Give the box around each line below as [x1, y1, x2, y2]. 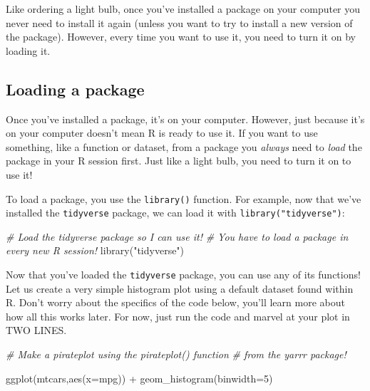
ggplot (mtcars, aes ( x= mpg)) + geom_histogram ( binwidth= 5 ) [6, 370, 273, 385]
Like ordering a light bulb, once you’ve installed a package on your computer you [6, 1, 361, 16]
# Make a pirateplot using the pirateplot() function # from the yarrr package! [6, 347, 346, 362]
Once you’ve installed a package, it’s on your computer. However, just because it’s [6, 111, 365, 126]
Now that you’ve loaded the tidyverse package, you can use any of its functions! [6, 267, 361, 282]
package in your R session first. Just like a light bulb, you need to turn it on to [6, 153, 351, 168]
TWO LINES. [6, 323, 67, 338]
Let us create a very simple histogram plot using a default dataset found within [6, 281, 354, 296]
